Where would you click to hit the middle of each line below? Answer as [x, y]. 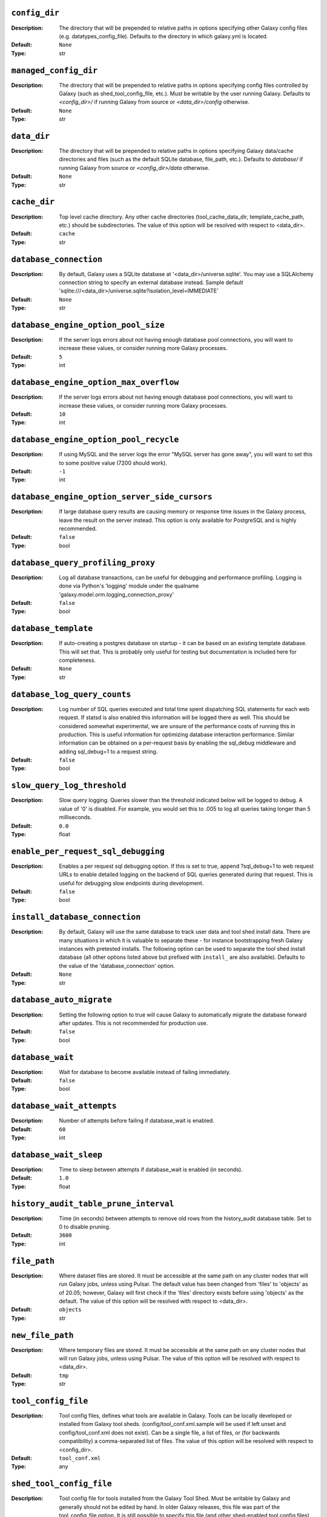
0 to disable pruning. [85, 1227]
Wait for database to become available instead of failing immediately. [145, 1072]
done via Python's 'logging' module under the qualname [129, 586]
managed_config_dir [54, 70]
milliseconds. [75, 817]
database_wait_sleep [57, 1155]
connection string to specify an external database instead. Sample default [151, 282]
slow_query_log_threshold [69, 786]
